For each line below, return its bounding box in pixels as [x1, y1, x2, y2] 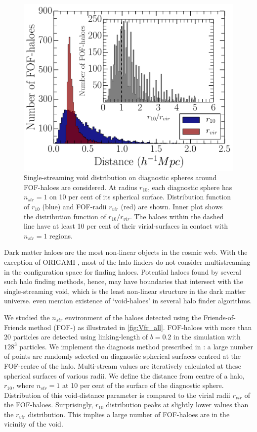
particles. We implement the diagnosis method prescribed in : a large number [19, 341, 253, 351]
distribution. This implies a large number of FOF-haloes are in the [28, 409, 230, 419]
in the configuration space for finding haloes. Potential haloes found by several [4, 266, 241, 277]
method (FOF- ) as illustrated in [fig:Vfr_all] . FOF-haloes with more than [28, 322, 252, 332]
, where [12, 380, 35, 390]
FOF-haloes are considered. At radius [24, 182, 137, 192]
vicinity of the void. [4, 419, 63, 429]
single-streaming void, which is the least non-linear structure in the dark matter [4, 286, 246, 296]
